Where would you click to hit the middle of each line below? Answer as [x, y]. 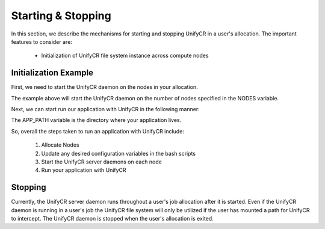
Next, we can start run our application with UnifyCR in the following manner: [105, 109]
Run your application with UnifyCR [84, 170]
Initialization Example [52, 73]
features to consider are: [42, 41]
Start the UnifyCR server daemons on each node [101, 162]
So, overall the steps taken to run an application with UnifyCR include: [98, 131]
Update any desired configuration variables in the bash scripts [118, 153]
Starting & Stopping [61, 16]
